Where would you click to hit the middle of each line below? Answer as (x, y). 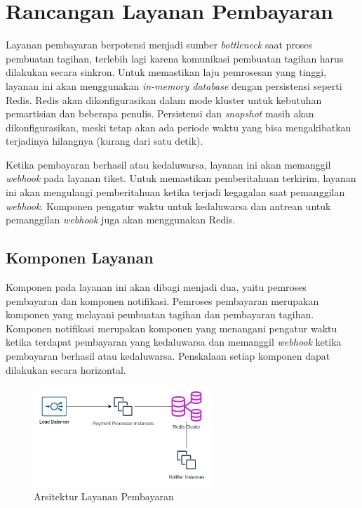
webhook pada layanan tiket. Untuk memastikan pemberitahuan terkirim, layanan (181, 178)
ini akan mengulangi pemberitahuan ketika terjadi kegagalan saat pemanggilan (175, 192)
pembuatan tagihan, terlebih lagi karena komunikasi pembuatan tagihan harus (175, 58)
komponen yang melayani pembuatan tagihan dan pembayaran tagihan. (160, 314)
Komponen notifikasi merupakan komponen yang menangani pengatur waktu (172, 328)
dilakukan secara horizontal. (66, 369)
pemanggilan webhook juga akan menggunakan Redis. (121, 220)
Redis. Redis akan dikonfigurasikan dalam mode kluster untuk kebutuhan (164, 99)
